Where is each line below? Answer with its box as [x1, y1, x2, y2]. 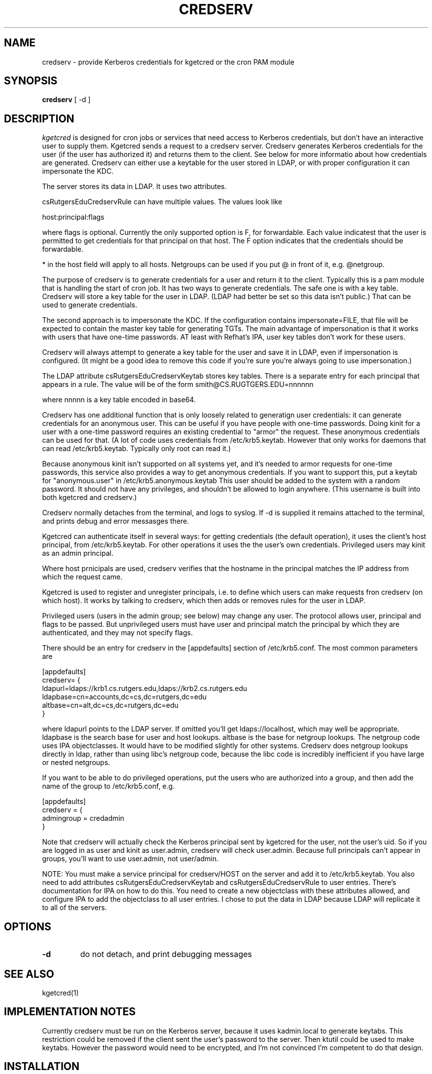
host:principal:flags [42, 213, 105, 222]
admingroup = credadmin [42, 814, 124, 823]
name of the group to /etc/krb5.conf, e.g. [42, 782, 175, 791]
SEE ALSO [4, 967, 54, 980]
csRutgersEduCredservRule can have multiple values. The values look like [42, 197, 283, 206]
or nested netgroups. [42, 758, 110, 767]
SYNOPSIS [4, 75, 58, 87]
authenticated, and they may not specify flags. [42, 628, 193, 637]
